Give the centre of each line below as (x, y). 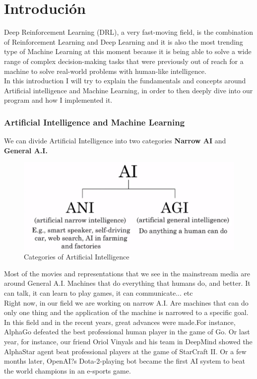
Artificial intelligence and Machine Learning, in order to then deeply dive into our (128, 90)
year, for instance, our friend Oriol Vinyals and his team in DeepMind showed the (128, 342)
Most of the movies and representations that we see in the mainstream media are (127, 273)
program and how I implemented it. (58, 100)
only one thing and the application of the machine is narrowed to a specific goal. (126, 312)
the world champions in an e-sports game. (67, 370)
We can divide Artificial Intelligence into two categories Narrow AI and (115, 141)
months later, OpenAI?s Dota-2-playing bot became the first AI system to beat (125, 361)
